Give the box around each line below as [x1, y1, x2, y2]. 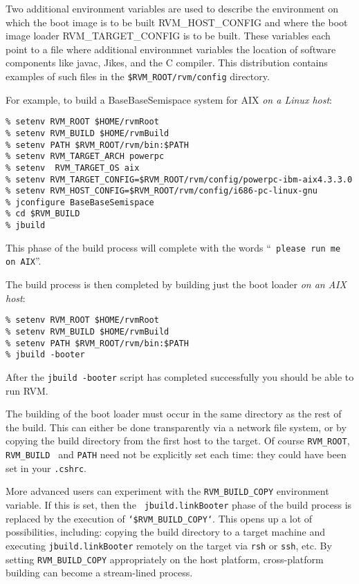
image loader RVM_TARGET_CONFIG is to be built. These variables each [6, 28, 331, 43]
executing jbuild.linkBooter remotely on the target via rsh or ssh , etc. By [6, 538, 332, 552]
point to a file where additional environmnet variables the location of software [6, 41, 336, 56]
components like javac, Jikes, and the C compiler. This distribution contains [6, 55, 328, 70]
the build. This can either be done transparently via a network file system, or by [6, 420, 347, 434]
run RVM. [6, 383, 48, 397]
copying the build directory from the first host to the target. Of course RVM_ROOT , [6, 433, 350, 448]
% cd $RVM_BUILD [6, 209, 80, 219]
